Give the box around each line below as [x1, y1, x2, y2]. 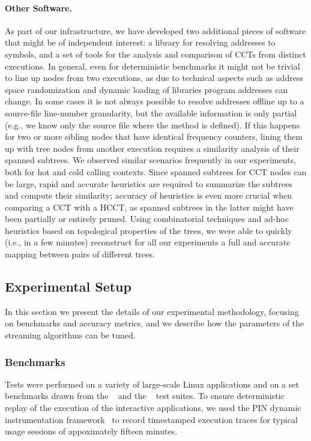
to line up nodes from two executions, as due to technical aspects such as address [5, 71, 303, 84]
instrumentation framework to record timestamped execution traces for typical [5, 413, 298, 425]
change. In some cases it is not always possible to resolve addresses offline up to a [5, 95, 304, 107]
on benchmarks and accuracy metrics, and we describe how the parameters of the [5, 317, 304, 329]
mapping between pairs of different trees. [5, 248, 155, 260]
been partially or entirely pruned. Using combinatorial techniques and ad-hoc [5, 212, 289, 225]
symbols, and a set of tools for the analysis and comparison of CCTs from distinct [5, 47, 306, 60]
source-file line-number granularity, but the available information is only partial [5, 106, 297, 119]
